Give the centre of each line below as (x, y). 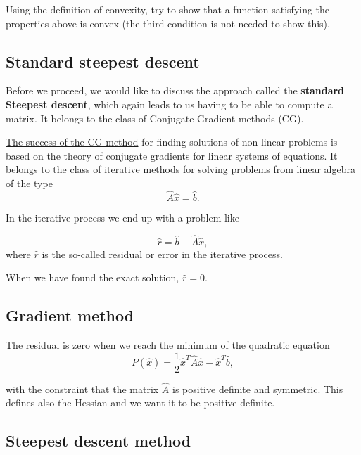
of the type (29, 182)
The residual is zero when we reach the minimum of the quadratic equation (168, 344)
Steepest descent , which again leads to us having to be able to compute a (169, 104)
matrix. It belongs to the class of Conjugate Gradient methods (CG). (155, 118)
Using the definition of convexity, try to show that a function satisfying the (168, 9)
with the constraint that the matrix (82, 389)
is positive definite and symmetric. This (258, 389)
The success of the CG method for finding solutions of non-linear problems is (172, 142)
